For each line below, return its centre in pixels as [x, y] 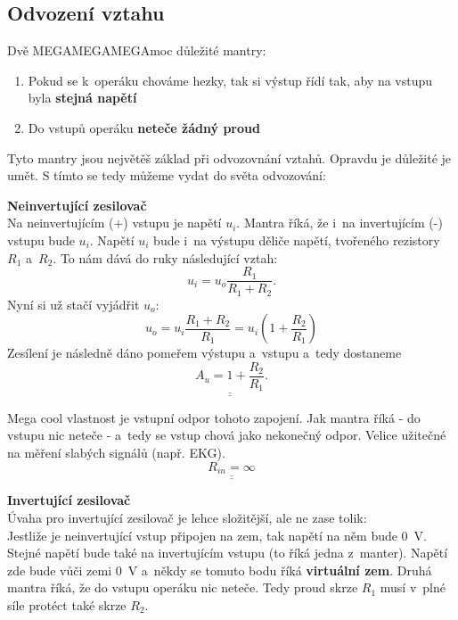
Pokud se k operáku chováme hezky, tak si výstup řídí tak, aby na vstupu [230, 80]
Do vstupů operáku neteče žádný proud [144, 127]
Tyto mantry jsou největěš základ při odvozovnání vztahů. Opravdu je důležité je [229, 157]
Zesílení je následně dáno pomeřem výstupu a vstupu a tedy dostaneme [204, 353]
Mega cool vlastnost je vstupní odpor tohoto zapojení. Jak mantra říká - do [214, 417]
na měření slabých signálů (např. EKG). [116, 452]
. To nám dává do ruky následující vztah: [165, 257]
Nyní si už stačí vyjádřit [74, 304]
